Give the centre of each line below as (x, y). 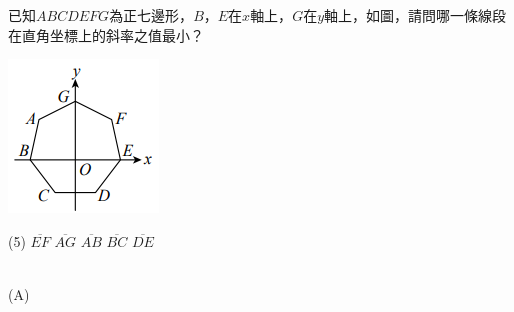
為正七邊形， (151, 15)
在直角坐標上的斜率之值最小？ (106, 34)
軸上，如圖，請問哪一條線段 (415, 15)
